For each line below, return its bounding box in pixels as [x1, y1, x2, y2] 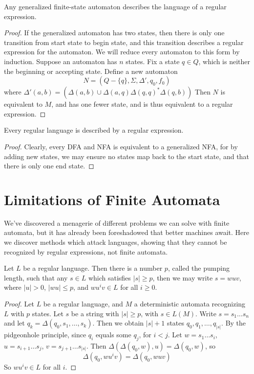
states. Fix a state [126, 56, 180, 66]
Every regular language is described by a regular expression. [4, 125, 184, 135]
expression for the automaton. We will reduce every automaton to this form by [4, 47, 240, 57]
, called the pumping [168, 263, 230, 273]
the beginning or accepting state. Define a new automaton [4, 66, 178, 76]
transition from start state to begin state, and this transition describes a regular [4, 37, 244, 47]
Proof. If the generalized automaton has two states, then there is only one [4, 27, 225, 38]
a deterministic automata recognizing [134, 299, 246, 308]
